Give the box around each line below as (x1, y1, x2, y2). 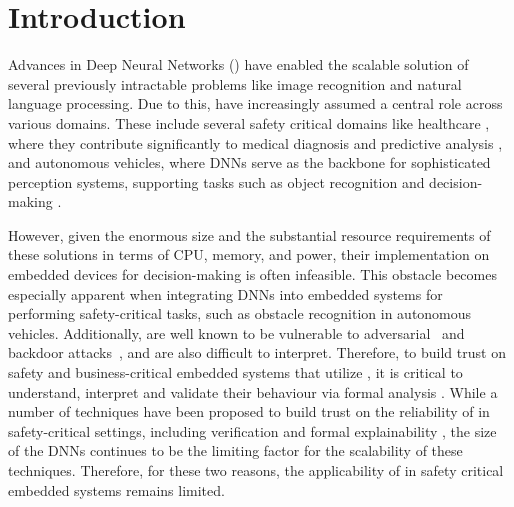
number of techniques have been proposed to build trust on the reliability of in (8, 401, 490, 422)
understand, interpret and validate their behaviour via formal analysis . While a (8, 381, 498, 402)
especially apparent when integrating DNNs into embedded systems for (8, 283, 443, 304)
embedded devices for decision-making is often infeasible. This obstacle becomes (8, 264, 497, 285)
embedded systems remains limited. (8, 479, 225, 500)
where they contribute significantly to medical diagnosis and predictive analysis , (8, 132, 503, 153)
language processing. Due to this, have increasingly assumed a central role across (8, 93, 503, 114)
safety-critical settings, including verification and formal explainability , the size (8, 420, 497, 441)
